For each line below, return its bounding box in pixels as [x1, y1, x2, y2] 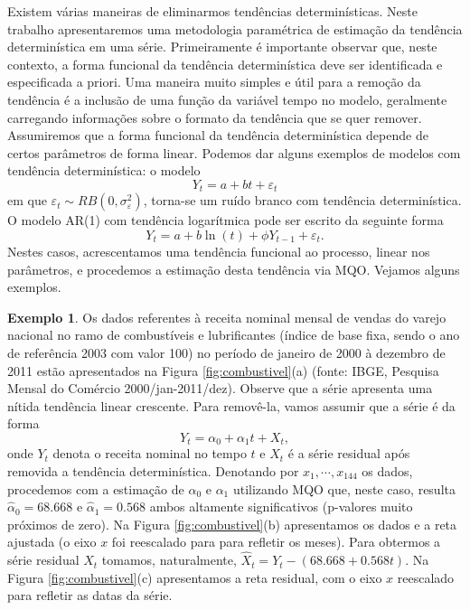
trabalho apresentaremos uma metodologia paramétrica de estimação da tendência [7, 19, 463, 38]
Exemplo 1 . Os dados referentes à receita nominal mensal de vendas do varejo [7, 307, 446, 326]
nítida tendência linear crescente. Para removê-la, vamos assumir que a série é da [7, 396, 456, 415]
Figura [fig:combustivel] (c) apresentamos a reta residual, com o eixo [7, 568, 382, 587]
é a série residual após [287, 444, 410, 463]
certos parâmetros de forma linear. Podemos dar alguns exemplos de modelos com [7, 143, 461, 162]
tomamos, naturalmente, [101, 550, 237, 569]
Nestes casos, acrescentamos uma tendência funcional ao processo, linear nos [7, 241, 430, 260]
